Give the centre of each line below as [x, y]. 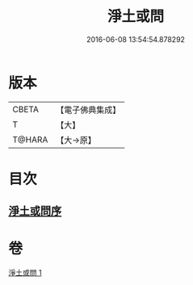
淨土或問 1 [25, 273]
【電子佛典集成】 [88, 110]
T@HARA [30, 140]
